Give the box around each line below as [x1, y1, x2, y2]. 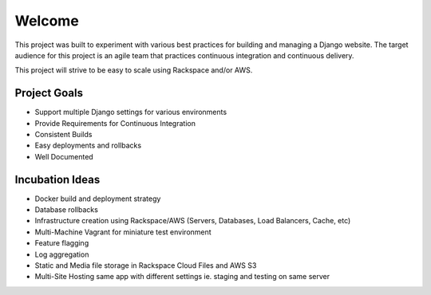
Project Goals [14, 86, 84, 100]
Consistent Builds [34, 130, 93, 140]
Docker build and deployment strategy [34, 194, 161, 203]
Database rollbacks [34, 205, 99, 214]
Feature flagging [34, 238, 89, 248]
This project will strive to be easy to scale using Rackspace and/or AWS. [14, 65, 253, 75]
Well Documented [34, 151, 93, 161]
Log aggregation [34, 250, 89, 259]
